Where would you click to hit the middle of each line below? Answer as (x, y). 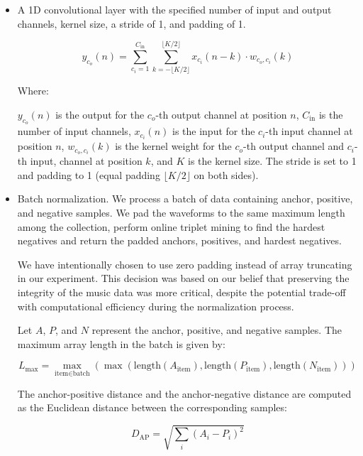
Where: (33, 91)
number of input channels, (74, 131)
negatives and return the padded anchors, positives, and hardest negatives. (179, 240)
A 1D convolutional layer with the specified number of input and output (174, 9)
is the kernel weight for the (173, 146)
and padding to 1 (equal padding (89, 174)
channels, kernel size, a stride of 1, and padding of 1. (132, 23)
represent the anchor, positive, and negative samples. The (217, 330)
